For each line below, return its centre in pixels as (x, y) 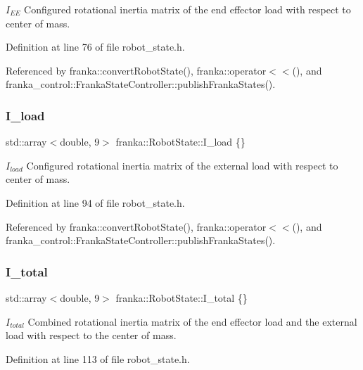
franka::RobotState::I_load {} (180, 142)
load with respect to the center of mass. (91, 335)
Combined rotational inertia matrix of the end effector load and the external (192, 321)
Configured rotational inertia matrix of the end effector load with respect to (187, 9)
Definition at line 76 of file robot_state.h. (95, 47)
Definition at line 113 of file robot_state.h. (98, 358)
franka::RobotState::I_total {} (181, 297)
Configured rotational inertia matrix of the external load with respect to (182, 165)
